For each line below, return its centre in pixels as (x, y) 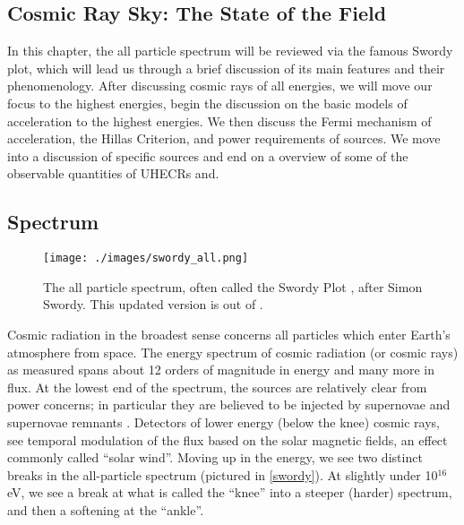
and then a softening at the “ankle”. (106, 509)
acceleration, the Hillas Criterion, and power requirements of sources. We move (224, 138)
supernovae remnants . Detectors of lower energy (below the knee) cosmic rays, (223, 422)
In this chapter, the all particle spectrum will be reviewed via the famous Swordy (230, 51)
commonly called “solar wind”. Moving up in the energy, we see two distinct (215, 457)
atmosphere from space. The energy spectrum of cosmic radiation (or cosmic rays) (233, 352)
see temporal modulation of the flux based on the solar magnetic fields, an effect (228, 439)
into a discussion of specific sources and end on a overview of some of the (208, 155)
